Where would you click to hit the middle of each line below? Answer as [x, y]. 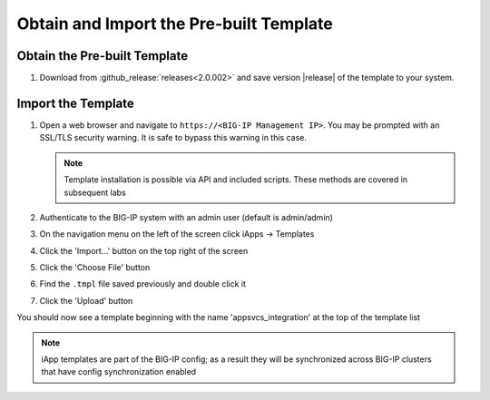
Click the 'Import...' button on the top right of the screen [144, 250]
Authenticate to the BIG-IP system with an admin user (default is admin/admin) [186, 217]
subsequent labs [95, 192]
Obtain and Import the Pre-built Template [175, 24]
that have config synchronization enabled [119, 372]
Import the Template [76, 103]
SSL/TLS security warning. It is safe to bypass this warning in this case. [173, 138]
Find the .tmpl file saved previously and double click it [143, 284]
